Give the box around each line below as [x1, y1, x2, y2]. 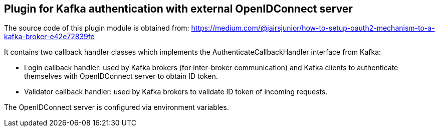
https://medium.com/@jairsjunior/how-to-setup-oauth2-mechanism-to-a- [191, 24, 435, 33]
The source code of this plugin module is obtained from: [4, 24, 189, 33]
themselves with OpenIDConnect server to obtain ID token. [24, 72, 218, 81]
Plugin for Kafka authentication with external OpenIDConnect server [4, 3, 353, 15]
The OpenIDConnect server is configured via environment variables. [4, 103, 229, 112]
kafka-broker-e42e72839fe [4, 32, 95, 41]
